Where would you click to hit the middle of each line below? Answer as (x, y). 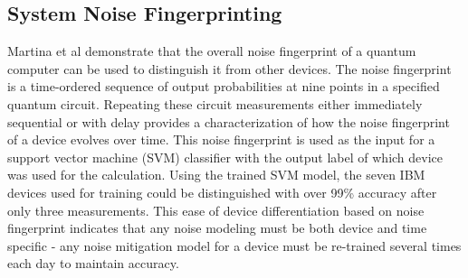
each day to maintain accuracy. (93, 263)
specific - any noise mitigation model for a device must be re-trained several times (234, 245)
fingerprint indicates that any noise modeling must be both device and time (217, 228)
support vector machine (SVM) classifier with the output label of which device (225, 157)
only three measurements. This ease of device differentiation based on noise (216, 210)
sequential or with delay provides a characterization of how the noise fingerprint (229, 121)
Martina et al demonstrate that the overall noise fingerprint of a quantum (212, 51)
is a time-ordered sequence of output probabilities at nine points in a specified (224, 86)
